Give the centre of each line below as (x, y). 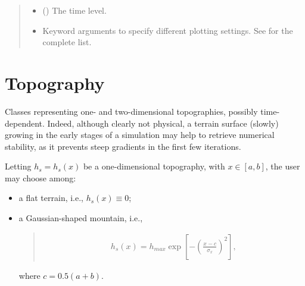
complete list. (67, 42)
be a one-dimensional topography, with (154, 166)
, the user (283, 166)
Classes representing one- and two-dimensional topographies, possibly (131, 111)
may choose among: (41, 177)
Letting (18, 166)
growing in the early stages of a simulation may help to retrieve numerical (140, 135)
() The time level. (74, 10)
